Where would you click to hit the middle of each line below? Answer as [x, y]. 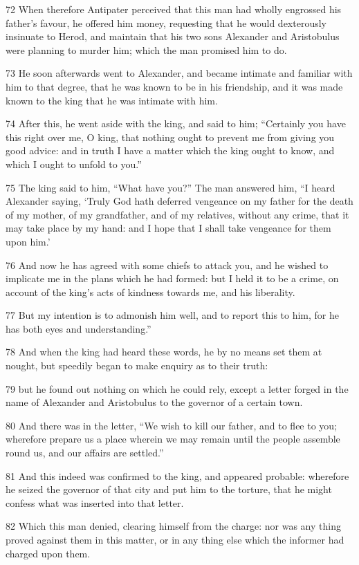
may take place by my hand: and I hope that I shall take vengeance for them [168, 228]
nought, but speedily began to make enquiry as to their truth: [137, 365]
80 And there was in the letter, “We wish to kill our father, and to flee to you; [172, 425]
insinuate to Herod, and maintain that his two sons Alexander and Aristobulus [173, 36]
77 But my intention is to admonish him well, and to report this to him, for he [172, 315]
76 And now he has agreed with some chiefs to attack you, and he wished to [167, 265]
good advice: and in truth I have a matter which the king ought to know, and [170, 150]
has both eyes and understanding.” [79, 328]
